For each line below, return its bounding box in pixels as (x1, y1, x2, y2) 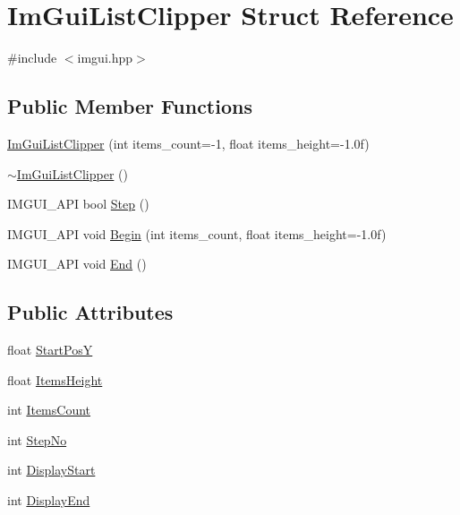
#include (7, 48, 57, 67)
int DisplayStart (7, 460, 96, 479)
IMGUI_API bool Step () (7, 194, 149, 213)
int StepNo (7, 430, 67, 449)
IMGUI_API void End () (7, 254, 147, 273)
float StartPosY (7, 340, 93, 359)
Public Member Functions (7, 92, 252, 120)
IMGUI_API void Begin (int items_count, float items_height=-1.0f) (7, 224, 387, 243)
